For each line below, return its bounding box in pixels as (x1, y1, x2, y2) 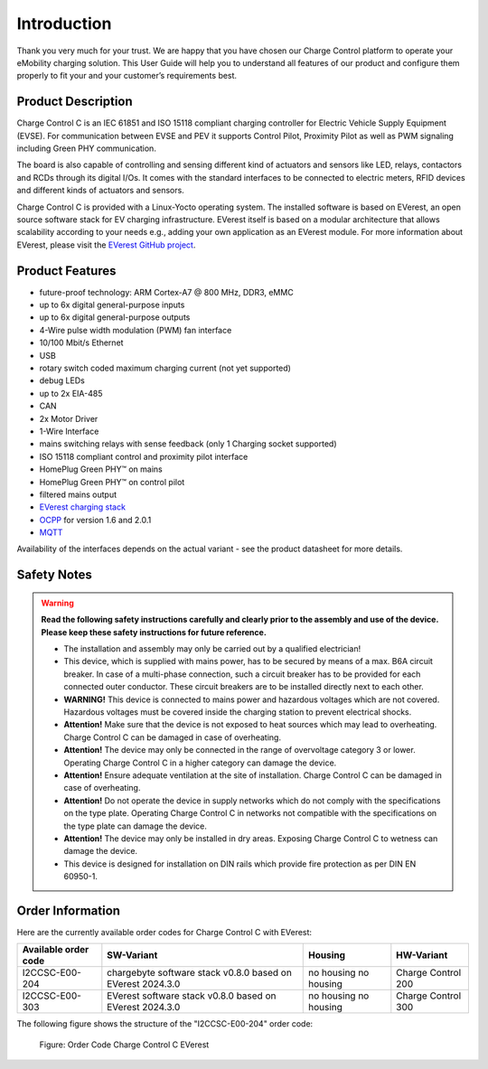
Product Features (16, 263, 117, 278)
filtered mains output (39, 489, 117, 500)
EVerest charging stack (39, 502, 127, 512)
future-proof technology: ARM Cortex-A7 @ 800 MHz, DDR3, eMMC (39, 286, 294, 297)
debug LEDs (39, 375, 85, 386)
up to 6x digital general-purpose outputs (39, 312, 191, 323)
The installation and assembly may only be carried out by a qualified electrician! (63, 643, 361, 654)
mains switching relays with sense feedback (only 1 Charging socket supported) (39, 438, 338, 449)
